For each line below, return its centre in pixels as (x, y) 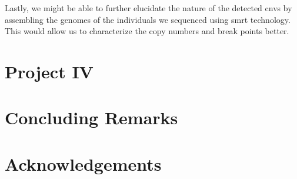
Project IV (49, 71)
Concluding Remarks (91, 117)
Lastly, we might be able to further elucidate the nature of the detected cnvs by (148, 8)
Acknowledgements (83, 163)
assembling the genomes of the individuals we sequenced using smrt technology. (148, 19)
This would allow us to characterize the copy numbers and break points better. (147, 31)
